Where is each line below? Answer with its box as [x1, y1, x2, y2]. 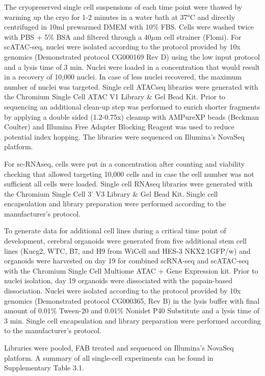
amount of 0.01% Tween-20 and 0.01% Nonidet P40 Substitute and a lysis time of [4, 305, 259, 316]
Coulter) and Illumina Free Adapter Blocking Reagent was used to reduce [4, 121, 234, 132]
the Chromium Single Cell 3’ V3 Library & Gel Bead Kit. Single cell [4, 188, 218, 199]
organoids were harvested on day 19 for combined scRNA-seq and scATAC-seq [4, 255, 249, 266]
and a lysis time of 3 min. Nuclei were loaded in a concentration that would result [4, 61, 260, 72]
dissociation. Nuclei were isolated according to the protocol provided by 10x [4, 285, 241, 296]
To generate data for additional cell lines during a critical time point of [4, 225, 226, 236]
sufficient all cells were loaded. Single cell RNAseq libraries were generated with [4, 178, 253, 189]
